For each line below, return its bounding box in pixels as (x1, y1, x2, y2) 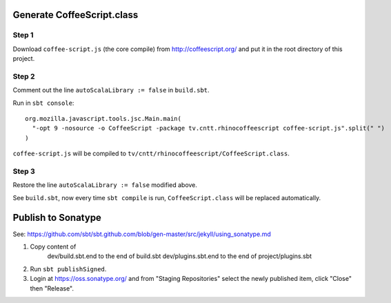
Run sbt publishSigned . (30, 264, 107, 273)
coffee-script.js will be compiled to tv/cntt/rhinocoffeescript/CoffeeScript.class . (12, 149, 290, 158)
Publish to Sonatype (12, 211, 101, 224)
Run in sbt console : (12, 99, 74, 107)
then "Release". (30, 284, 74, 293)
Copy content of (30, 242, 77, 251)
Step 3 (12, 166, 36, 176)
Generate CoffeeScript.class (12, 9, 139, 21)
